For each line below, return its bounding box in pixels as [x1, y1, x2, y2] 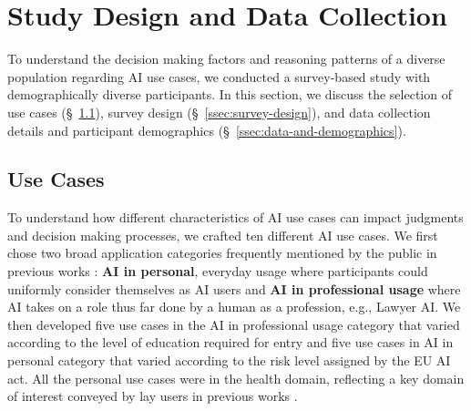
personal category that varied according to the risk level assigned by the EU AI [7, 351, 451, 370]
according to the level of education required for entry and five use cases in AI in [7, 333, 454, 352]
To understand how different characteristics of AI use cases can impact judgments [7, 208, 464, 227]
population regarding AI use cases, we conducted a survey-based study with [7, 67, 431, 86]
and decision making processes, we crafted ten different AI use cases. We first [7, 225, 438, 244]
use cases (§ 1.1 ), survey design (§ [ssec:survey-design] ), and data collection [7, 102, 431, 121]
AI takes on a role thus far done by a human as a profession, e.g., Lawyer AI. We [7, 297, 461, 316]
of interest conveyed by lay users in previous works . [7, 386, 298, 406]
